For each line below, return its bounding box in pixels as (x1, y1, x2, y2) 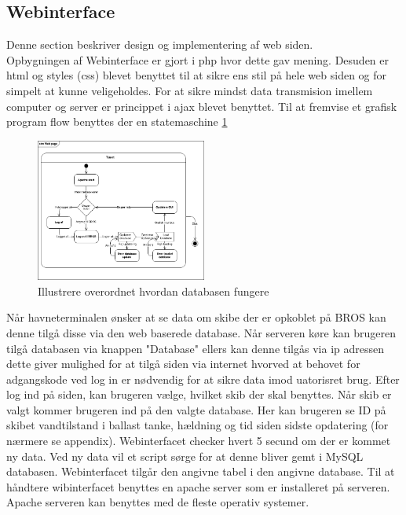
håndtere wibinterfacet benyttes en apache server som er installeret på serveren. (6, 478, 390, 495)
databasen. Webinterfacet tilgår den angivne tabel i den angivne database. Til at (6, 463, 395, 480)
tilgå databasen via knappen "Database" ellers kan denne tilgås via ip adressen (6, 340, 384, 356)
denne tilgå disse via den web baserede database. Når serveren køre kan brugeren (6, 324, 397, 340)
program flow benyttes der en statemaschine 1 (6, 113, 228, 130)
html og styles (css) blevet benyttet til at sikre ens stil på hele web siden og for (6, 67, 387, 83)
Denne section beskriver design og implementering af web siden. (6, 36, 313, 53)
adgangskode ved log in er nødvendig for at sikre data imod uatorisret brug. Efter (6, 370, 400, 387)
